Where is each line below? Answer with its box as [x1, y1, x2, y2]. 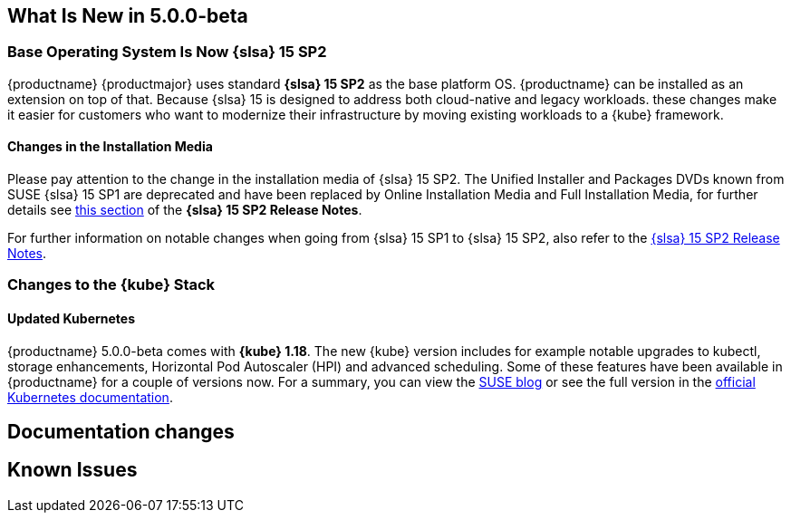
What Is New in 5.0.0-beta [7, 5, 248, 27]
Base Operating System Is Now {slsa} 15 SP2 [7, 43, 327, 62]
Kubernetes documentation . [7, 389, 173, 405]
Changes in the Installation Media [7, 139, 213, 155]
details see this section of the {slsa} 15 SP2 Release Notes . [7, 202, 362, 218]
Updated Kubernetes [7, 311, 136, 326]
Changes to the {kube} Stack [7, 275, 216, 294]
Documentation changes [7, 420, 235, 444]
